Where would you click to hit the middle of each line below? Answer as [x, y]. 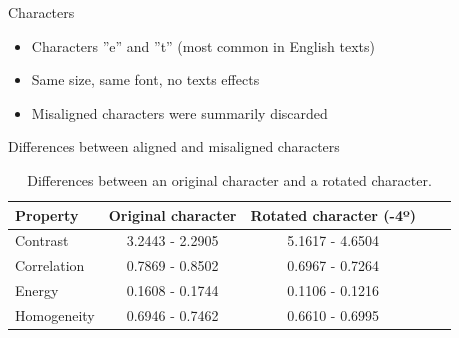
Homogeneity [55, 314]
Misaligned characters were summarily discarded [179, 112]
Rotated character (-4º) [333, 214]
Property [47, 214]
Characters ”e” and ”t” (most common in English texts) [203, 45]
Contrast [42, 240]
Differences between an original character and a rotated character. [229, 179]
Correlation [50, 265]
